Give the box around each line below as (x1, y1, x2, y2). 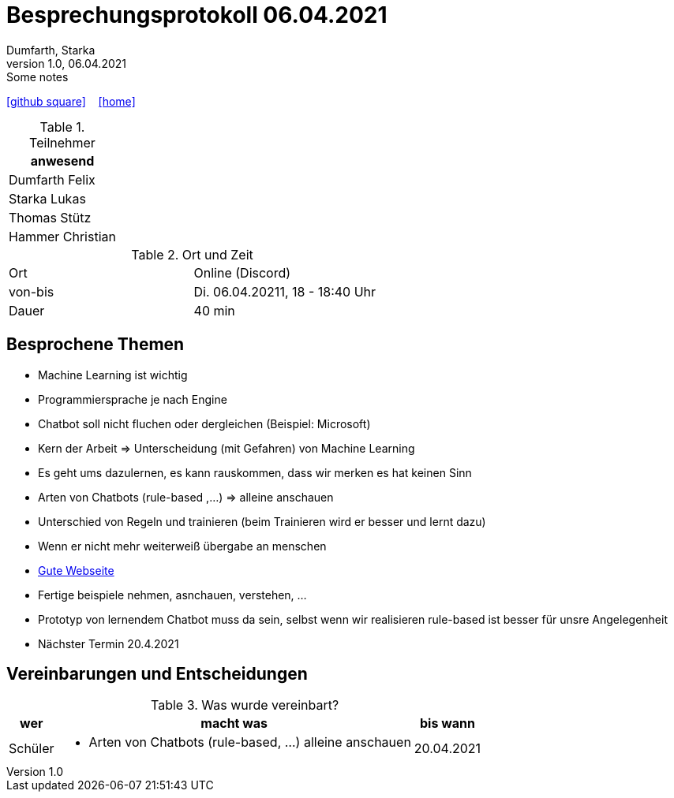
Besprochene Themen (6, 334, 185, 355)
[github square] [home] (6, 94, 136, 108)
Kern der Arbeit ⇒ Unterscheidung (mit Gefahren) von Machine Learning (38, 441, 415, 455)
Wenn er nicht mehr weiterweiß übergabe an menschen (38, 539, 327, 553)
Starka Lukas (9, 190, 86, 207)
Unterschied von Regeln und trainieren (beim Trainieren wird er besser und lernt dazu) (38, 514, 486, 528)
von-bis (9, 283, 54, 300)
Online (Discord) (193, 264, 291, 281)
